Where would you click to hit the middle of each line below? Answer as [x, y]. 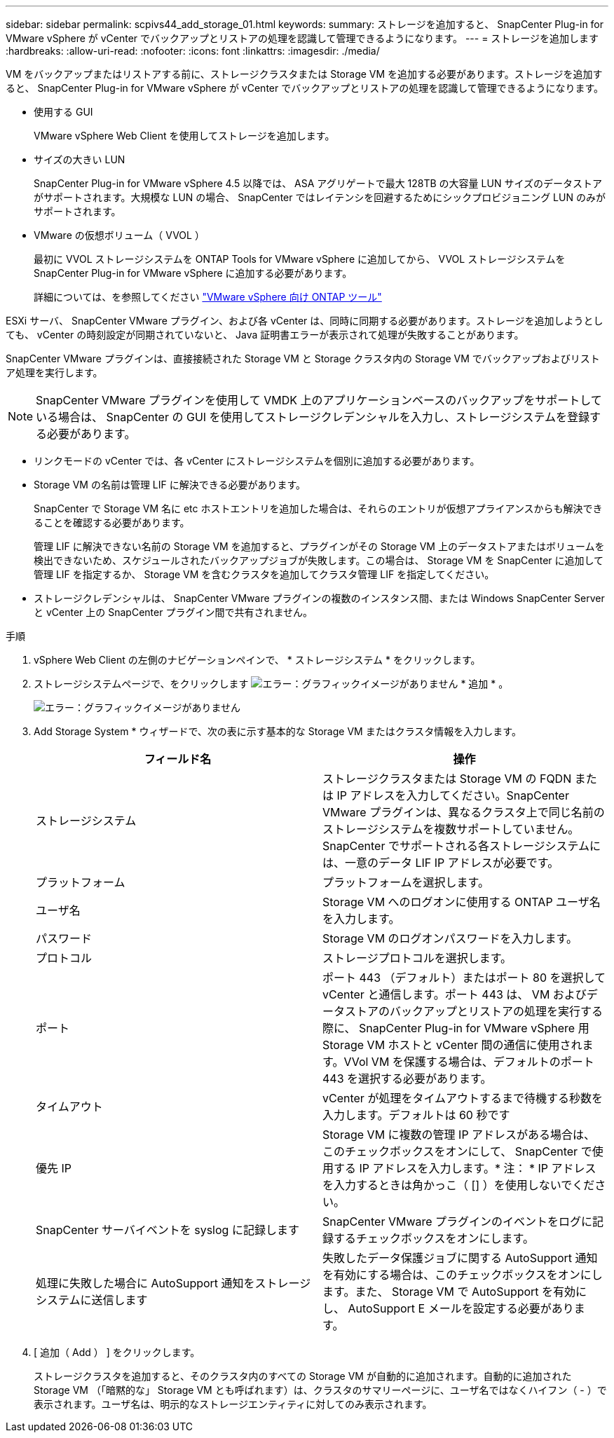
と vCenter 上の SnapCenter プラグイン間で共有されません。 [173, 612]
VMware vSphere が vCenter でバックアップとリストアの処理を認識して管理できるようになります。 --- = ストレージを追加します [302, 38]
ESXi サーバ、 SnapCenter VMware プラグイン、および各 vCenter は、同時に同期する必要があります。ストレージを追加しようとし [305, 321]
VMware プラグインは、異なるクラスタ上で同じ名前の [464, 812]
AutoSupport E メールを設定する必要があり [461, 1308]
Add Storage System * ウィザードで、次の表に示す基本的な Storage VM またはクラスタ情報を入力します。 [278, 731]
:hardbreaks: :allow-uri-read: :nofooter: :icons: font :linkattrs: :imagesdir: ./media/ [193, 51]
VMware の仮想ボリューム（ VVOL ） [119, 235]
